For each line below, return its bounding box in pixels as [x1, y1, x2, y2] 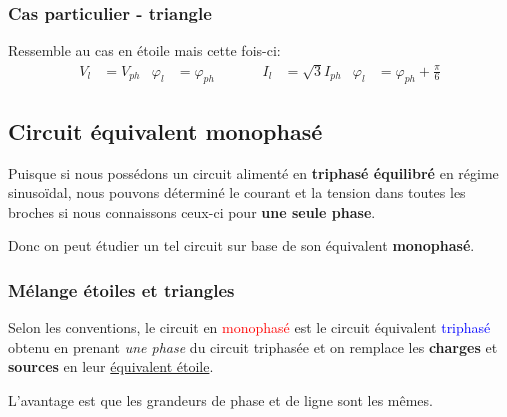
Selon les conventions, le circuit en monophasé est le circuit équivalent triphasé [8, 317, 491, 338]
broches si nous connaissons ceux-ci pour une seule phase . [8, 201, 376, 222]
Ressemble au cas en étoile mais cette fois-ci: [8, 40, 281, 61]
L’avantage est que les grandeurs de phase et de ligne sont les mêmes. [8, 390, 433, 410]
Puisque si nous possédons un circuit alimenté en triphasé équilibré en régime [8, 162, 499, 183]
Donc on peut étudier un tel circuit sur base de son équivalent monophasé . [8, 235, 475, 256]
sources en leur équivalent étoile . [8, 356, 214, 377]
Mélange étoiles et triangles [8, 277, 235, 302]
